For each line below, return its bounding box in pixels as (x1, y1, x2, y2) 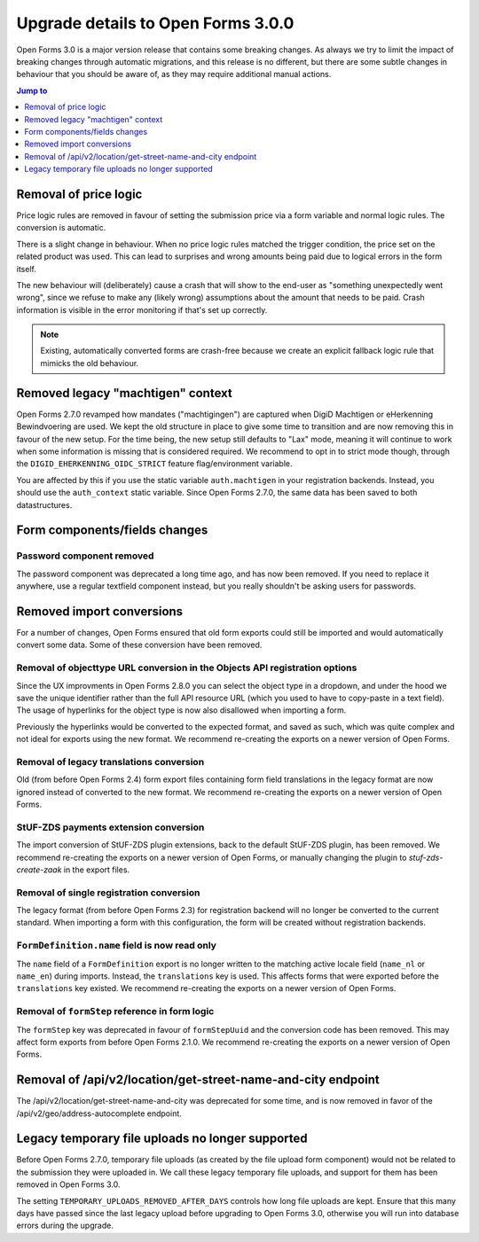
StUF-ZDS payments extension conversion (16, 821, 205, 833)
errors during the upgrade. (16, 1220, 114, 1231)
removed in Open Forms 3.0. (16, 1179, 121, 1190)
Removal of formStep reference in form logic (16, 1005, 215, 1018)
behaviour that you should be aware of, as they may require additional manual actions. (16, 69, 332, 80)
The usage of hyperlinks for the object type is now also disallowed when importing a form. (16, 705, 347, 715)
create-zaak (16, 864, 62, 875)
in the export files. (63, 864, 130, 875)
